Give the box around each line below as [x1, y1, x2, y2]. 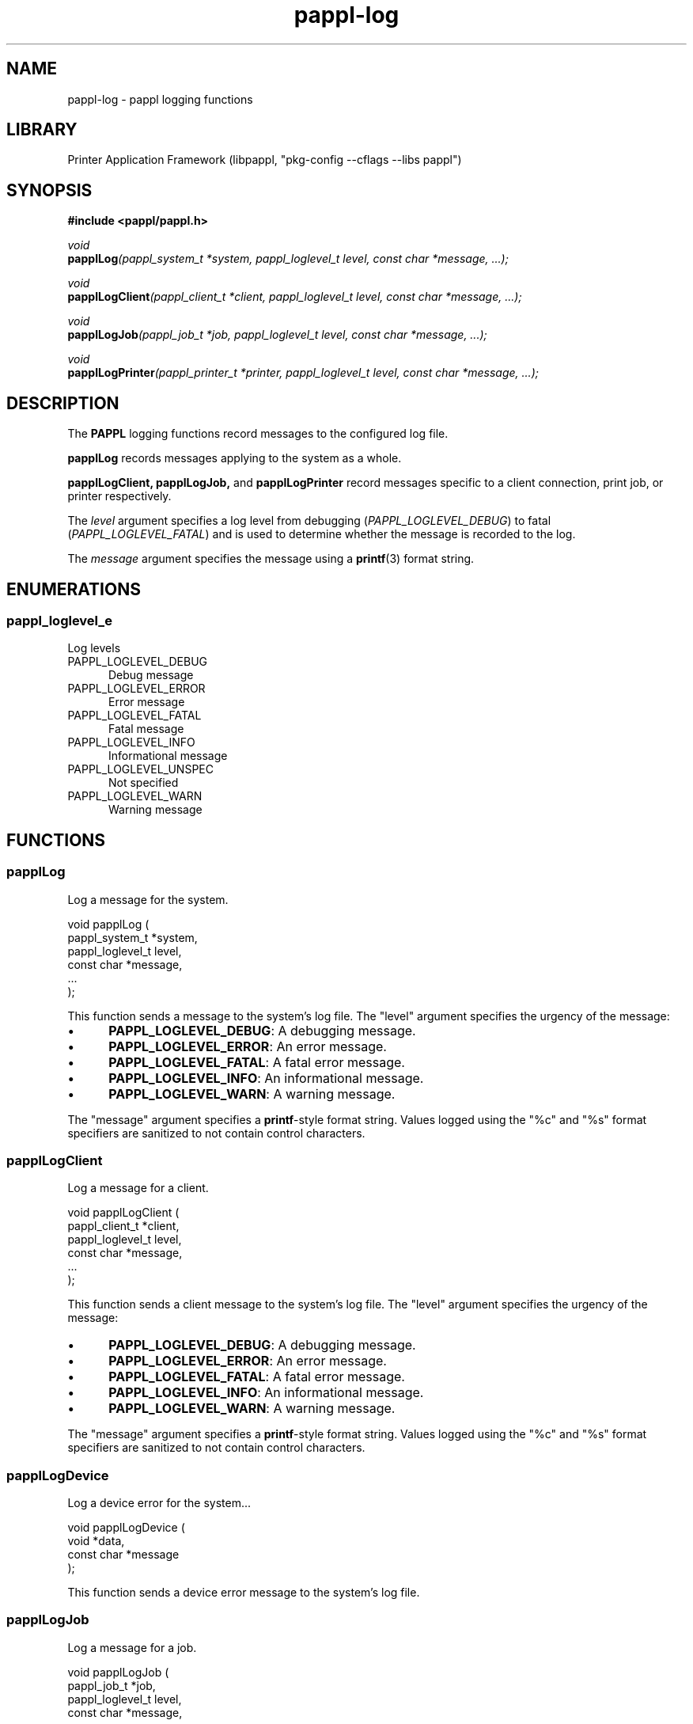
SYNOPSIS [6, 180, 93, 200]
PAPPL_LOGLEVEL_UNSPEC [67, 762, 214, 777]
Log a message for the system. [67, 892, 229, 906]
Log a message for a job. [67, 1640, 197, 1654]
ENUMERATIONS [6, 579, 141, 599]
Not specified [108, 776, 179, 790]
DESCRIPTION [6, 393, 119, 413]
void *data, [67, 1534, 125, 1548]
